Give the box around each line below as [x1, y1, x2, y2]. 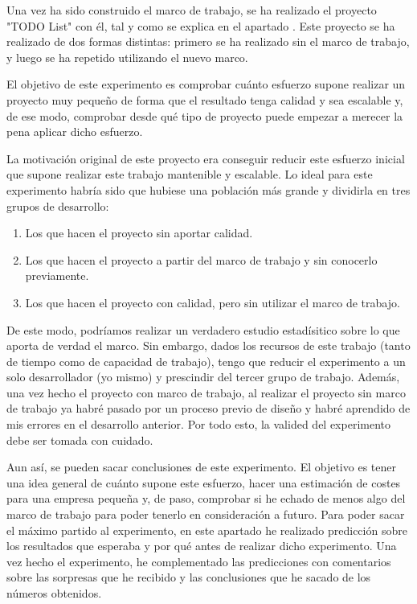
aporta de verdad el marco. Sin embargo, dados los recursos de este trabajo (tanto [6, 337, 411, 354]
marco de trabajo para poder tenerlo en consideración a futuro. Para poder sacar [6, 506, 405, 523]
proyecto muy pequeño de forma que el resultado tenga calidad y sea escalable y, [6, 91, 403, 108]
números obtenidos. [6, 585, 102, 601]
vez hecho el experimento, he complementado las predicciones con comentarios [6, 553, 391, 569]
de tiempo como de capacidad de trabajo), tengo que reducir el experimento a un [6, 352, 406, 369]
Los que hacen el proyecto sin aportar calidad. [25, 224, 253, 241]
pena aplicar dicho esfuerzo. [6, 123, 143, 140]
